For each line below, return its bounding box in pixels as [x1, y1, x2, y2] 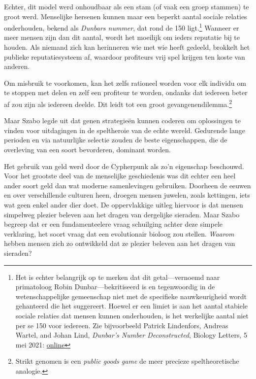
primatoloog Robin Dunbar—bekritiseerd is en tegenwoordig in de [15, 281, 215, 292]
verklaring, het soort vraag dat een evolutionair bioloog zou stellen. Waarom [4, 228, 234, 239]
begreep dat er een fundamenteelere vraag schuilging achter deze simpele [4, 219, 223, 229]
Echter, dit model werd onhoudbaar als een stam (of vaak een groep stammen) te [4, 1, 249, 11]
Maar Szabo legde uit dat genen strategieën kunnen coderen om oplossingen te [4, 115, 241, 126]
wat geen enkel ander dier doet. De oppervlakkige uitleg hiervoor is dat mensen [4, 200, 243, 209]
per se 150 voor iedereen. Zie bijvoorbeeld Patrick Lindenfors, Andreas [15, 320, 228, 330]
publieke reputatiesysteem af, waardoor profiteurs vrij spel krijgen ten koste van [4, 51, 245, 62]
